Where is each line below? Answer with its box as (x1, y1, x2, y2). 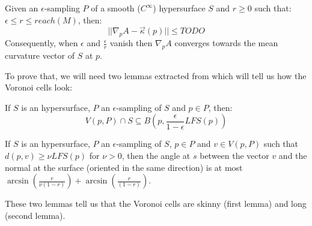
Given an (5, 2, 38, 14)
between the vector (200, 149, 269, 161)
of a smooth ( (91, 2, 141, 14)
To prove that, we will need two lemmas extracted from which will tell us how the (5, 69, 307, 82)
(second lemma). (5, 209, 66, 221)
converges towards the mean (174, 37, 278, 49)
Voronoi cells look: (5, 81, 73, 94)
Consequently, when (5, 37, 78, 49)
